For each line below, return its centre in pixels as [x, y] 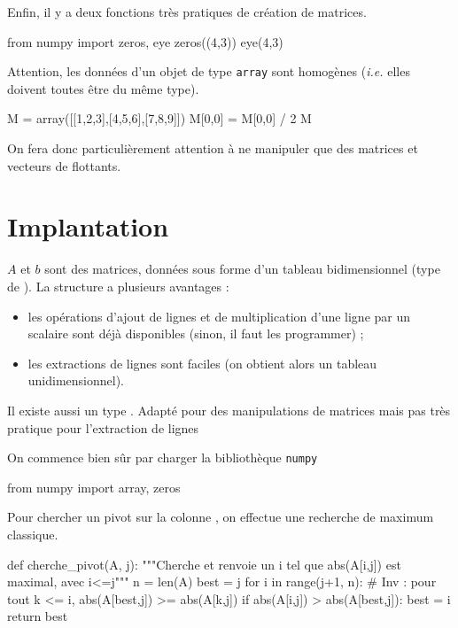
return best [38, 616]
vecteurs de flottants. [64, 165]
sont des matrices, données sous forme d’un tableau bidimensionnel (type [242, 269]
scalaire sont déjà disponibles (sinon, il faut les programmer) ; [196, 333]
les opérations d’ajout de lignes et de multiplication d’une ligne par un [219, 316]
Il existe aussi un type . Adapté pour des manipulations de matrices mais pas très [229, 410]
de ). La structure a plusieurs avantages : [118, 286]
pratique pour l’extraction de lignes [103, 427]
